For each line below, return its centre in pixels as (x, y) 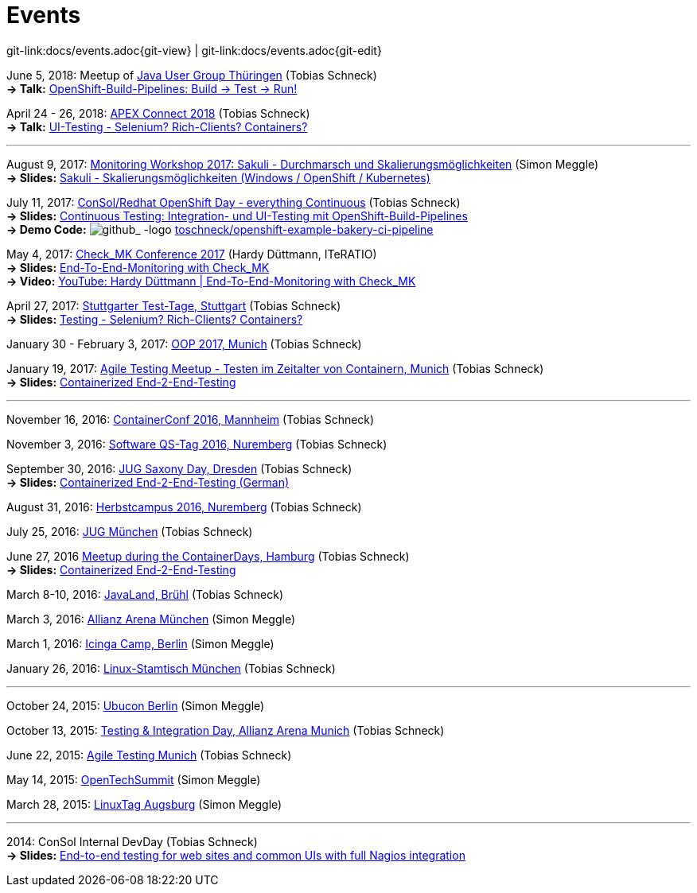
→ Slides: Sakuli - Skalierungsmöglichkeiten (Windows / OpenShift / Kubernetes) (218, 177)
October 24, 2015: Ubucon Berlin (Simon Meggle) (136, 705)
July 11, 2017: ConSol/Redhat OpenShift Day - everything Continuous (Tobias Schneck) (234, 202)
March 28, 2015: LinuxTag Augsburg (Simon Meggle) (144, 804)
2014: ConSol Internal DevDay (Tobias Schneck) (132, 841)
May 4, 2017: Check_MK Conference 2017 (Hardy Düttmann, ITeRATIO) (192, 254)
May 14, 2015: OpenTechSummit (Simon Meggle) (134, 779)
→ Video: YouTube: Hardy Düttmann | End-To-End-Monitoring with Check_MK (211, 281)
